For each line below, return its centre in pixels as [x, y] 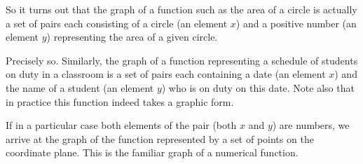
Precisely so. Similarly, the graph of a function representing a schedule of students [182, 60]
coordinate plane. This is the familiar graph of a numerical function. [152, 152]
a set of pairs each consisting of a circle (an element [117, 23]
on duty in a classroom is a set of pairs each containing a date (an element [166, 74]
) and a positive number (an [296, 23]
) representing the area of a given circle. [132, 37]
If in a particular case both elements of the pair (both [121, 125]
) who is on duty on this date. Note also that [258, 87]
